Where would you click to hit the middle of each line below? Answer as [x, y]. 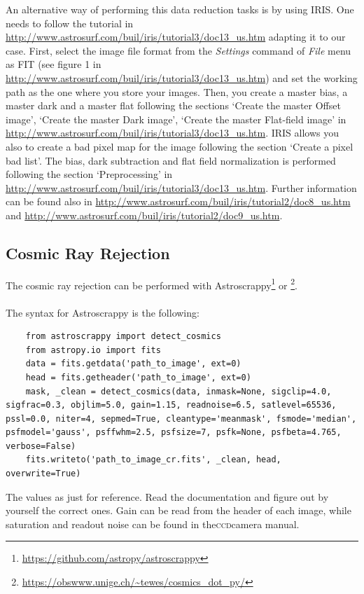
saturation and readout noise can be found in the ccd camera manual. [153, 524]
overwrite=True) [43, 474]
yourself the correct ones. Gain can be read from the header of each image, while [178, 510]
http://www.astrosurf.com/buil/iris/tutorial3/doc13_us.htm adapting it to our [176, 37]
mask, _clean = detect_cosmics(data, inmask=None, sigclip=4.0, [178, 391]
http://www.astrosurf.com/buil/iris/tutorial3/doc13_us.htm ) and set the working [182, 77]
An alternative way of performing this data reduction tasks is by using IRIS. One [180, 9]
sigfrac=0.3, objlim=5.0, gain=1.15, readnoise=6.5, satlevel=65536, [171, 405]
